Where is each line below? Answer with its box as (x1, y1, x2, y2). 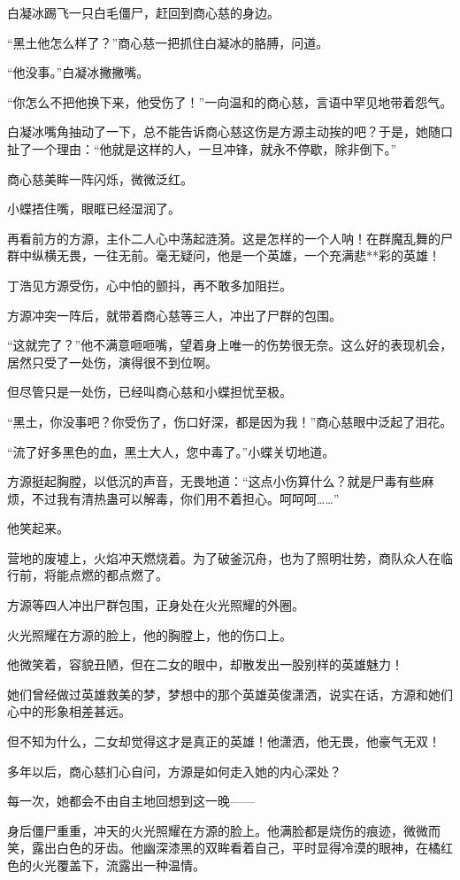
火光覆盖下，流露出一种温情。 (31, 856, 205, 874)
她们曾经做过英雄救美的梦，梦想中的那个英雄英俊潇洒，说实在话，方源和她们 (7, 684, 453, 703)
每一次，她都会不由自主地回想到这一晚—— (7, 791, 255, 810)
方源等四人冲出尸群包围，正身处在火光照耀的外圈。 (7, 596, 304, 614)
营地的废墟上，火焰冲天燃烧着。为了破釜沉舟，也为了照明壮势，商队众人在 (7, 548, 441, 567)
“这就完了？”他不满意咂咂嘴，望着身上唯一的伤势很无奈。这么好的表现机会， (7, 336, 453, 354)
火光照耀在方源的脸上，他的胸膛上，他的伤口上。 (7, 625, 292, 644)
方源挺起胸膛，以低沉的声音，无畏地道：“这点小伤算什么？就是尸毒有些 (7, 472, 422, 490)
